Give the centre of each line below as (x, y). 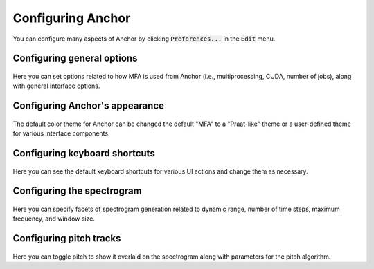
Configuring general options (75, 58)
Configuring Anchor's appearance (88, 106)
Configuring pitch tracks (67, 239)
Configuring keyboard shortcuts (84, 153)
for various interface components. (61, 133)
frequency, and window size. (54, 219)
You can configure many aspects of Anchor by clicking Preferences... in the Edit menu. (144, 39)
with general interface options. (56, 86)
